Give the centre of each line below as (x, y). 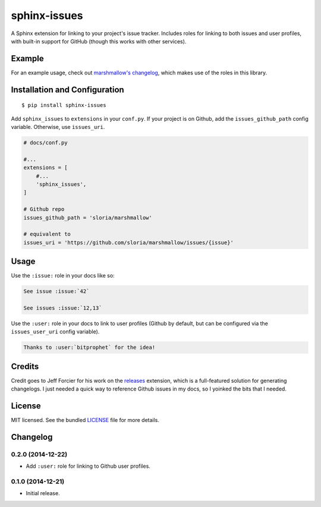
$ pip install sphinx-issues (64, 105)
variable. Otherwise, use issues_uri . (58, 127)
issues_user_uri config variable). (55, 332)
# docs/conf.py (45, 143)
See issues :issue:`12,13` (63, 308)
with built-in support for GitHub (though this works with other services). (99, 41)
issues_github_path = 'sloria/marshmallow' (88, 218)
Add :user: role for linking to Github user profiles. (88, 466)
